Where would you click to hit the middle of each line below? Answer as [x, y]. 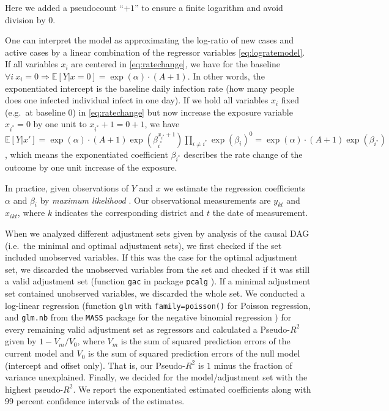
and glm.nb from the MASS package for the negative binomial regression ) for [148, 317]
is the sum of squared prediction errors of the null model [194, 353]
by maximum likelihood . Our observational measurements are [155, 200]
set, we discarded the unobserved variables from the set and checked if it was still [157, 269]
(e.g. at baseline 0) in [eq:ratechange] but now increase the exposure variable [149, 112]
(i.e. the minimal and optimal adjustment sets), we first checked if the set [143, 245]
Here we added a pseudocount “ [65, 7]
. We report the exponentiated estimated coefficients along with [192, 389]
